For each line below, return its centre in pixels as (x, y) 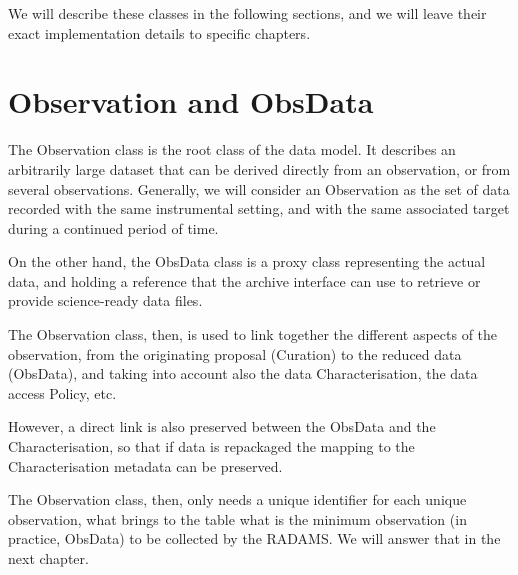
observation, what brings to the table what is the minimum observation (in (237, 518)
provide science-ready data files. (105, 300)
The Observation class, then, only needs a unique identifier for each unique (237, 499)
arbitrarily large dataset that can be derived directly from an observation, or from (259, 168)
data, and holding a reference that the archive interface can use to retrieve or (244, 280)
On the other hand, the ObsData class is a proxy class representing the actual (247, 261)
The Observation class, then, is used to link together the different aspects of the (253, 334)
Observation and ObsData (191, 101)
